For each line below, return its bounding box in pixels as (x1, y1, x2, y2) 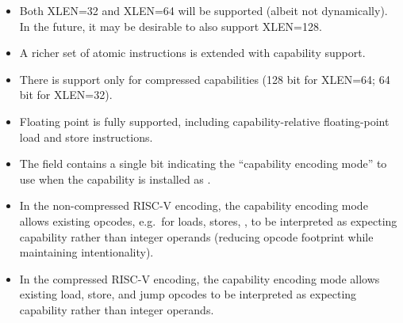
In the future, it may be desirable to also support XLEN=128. (19, 17, 322, 34)
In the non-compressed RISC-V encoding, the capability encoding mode (19, 197, 368, 214)
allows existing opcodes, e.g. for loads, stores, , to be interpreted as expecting (19, 212, 397, 229)
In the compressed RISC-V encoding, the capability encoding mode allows (19, 270, 380, 287)
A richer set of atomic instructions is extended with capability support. (19, 44, 366, 61)
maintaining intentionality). (19, 244, 154, 260)
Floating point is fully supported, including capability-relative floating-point (19, 112, 390, 129)
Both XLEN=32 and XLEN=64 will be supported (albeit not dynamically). (19, 2, 388, 18)
